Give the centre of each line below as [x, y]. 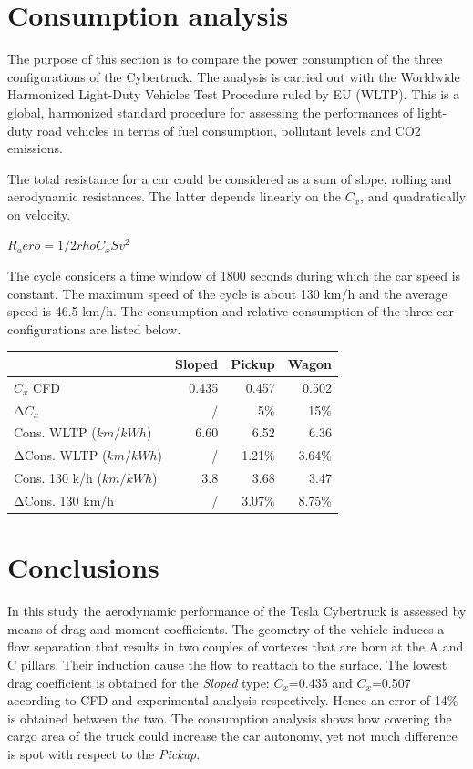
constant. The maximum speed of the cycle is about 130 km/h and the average [227, 293]
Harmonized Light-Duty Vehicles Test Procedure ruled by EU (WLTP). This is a [234, 94]
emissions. [35, 148]
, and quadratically [413, 196]
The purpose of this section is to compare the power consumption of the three [225, 59]
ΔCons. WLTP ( [61, 455]
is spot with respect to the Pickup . [104, 753]
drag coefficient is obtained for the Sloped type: [139, 682]
